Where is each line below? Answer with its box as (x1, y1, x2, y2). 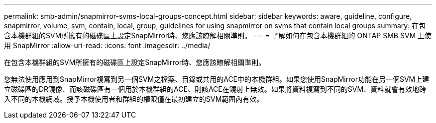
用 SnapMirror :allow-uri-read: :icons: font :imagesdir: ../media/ (4, 41, 211, 50)
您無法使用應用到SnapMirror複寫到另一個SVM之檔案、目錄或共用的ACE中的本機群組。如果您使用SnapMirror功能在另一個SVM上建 (4, 75, 430, 83)
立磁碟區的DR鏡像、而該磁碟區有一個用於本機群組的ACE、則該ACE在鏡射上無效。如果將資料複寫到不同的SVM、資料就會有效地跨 (4, 85, 427, 93)
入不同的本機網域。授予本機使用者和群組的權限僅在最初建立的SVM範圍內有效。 (4, 95, 264, 103)
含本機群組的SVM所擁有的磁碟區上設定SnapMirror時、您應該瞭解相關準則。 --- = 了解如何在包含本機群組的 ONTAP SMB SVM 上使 (4, 31, 432, 40)
